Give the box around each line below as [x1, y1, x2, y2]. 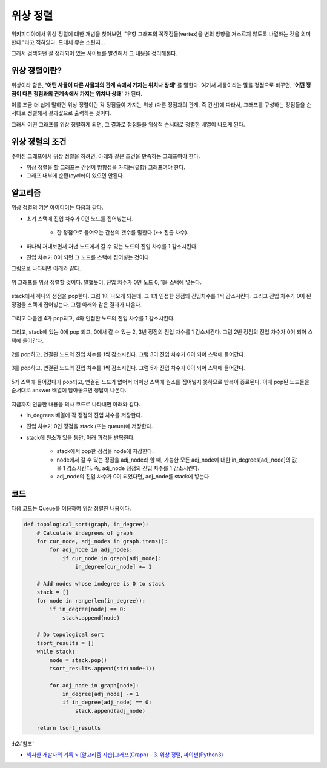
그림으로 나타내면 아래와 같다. [11, 265, 81, 272]
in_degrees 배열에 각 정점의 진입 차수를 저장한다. [26, 412, 142, 419]
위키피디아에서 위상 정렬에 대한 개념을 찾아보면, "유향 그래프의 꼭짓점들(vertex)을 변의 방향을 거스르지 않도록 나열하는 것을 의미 [11, 30, 311, 38]
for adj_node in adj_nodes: [49, 546, 133, 554]
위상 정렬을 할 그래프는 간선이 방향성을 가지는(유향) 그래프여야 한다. [26, 164, 186, 171]
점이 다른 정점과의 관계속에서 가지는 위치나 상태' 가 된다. [11, 90, 142, 97]
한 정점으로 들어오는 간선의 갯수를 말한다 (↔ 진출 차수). [56, 229, 189, 236]
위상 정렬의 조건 [11, 136, 67, 147]
